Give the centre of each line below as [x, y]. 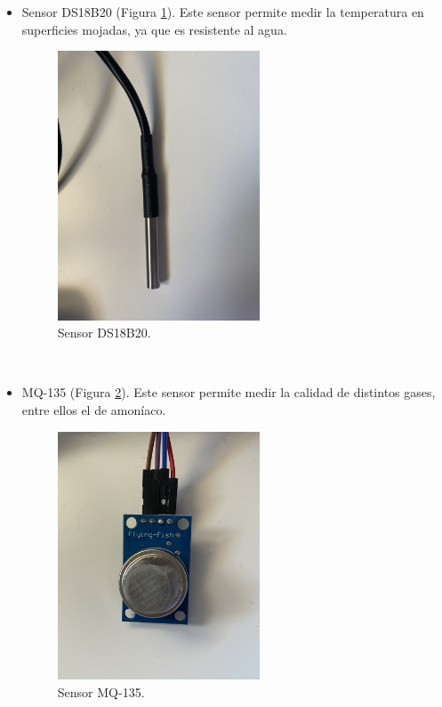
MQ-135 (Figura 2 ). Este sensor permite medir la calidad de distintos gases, [229, 392]
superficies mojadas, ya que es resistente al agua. [154, 29]
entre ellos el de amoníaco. [94, 409]
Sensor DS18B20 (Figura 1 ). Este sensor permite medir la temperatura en [223, 12]
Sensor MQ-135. [101, 691]
